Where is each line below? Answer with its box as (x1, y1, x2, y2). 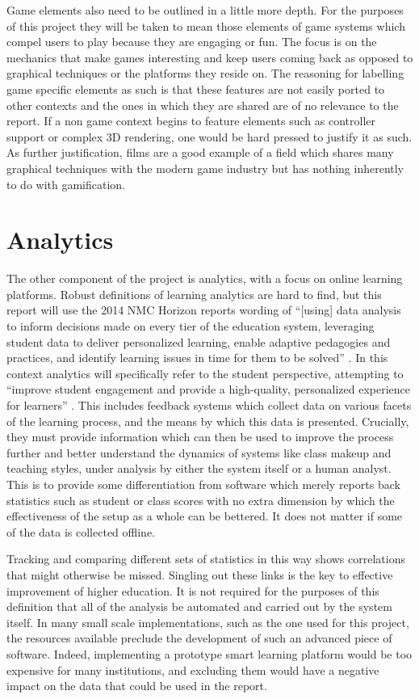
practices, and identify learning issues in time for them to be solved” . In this (6, 349, 388, 366)
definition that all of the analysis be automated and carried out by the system (6, 598, 392, 615)
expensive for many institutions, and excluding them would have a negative (6, 661, 379, 678)
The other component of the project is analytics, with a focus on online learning (6, 270, 403, 287)
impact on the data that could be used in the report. (6, 677, 267, 694)
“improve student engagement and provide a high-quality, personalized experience (6, 381, 411, 398)
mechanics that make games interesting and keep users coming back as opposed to (6, 48, 413, 65)
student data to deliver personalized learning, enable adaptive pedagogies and (6, 333, 391, 350)
